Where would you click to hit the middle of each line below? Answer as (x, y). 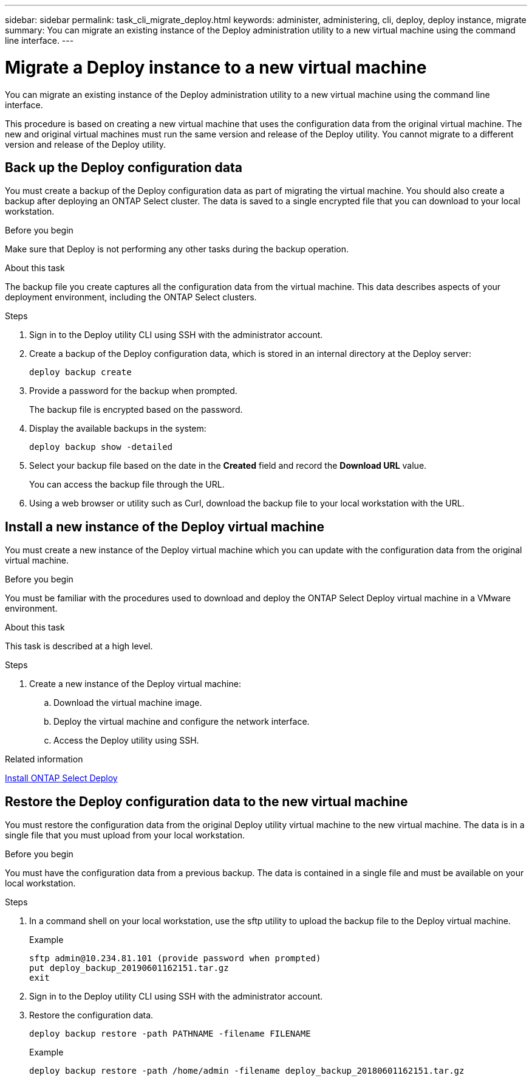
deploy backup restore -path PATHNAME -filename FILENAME (170, 1034)
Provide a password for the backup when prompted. (133, 391)
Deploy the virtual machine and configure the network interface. (182, 722)
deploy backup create (80, 372)
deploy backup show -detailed (101, 447)
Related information (44, 759)
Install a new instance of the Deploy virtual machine (165, 527)
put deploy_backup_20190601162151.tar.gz (129, 968)
